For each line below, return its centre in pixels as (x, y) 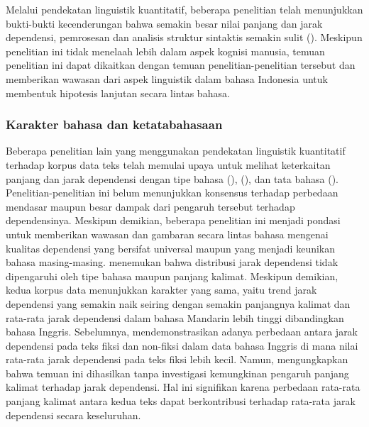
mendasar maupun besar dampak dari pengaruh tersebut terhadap (150, 206)
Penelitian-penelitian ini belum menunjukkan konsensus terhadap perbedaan (172, 193)
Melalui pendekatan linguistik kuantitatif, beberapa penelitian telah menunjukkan (184, 9)
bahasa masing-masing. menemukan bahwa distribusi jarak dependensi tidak (172, 262)
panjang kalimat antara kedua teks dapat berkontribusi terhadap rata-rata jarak (181, 401)
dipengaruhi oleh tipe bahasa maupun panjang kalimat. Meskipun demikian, (172, 276)
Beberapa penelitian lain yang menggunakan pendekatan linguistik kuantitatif (176, 151)
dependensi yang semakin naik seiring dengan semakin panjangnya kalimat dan (178, 303)
